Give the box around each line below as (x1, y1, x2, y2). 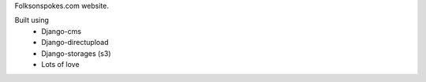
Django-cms (41, 26, 82, 35)
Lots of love (41, 59, 80, 69)
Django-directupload (41, 38, 109, 47)
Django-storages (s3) (41, 48, 111, 58)
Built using (14, 16, 49, 25)
